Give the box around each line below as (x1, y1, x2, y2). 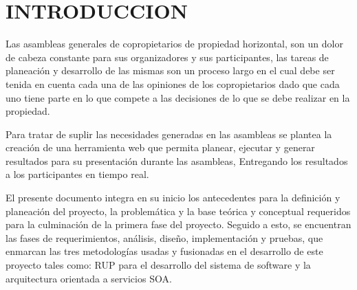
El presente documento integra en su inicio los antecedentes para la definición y (6, 190, 340, 205)
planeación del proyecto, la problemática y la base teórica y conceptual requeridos (6, 203, 351, 218)
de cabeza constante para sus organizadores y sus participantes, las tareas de (6, 49, 329, 64)
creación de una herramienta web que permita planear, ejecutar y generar (6, 140, 315, 155)
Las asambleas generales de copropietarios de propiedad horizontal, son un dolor (6, 36, 343, 51)
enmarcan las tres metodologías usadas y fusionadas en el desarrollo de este (6, 244, 323, 258)
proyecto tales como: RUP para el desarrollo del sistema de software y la (6, 258, 311, 272)
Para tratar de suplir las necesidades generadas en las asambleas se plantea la (6, 126, 332, 141)
